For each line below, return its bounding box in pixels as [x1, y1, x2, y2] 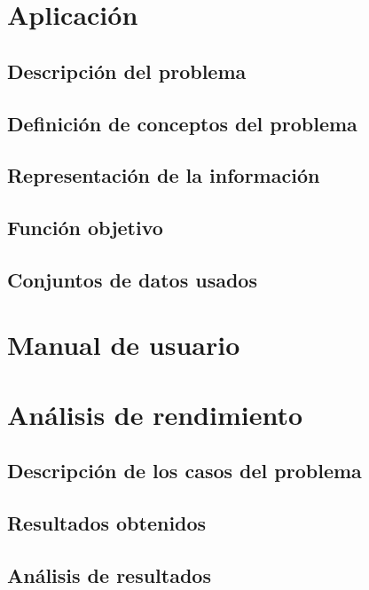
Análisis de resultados [7, 561, 211, 588]
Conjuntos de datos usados [7, 265, 257, 293]
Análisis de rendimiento [7, 396, 303, 432]
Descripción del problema [7, 57, 247, 84]
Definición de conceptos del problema [7, 109, 357, 137]
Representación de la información [7, 161, 320, 189]
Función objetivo [7, 214, 163, 241]
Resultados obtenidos [7, 509, 207, 537]
